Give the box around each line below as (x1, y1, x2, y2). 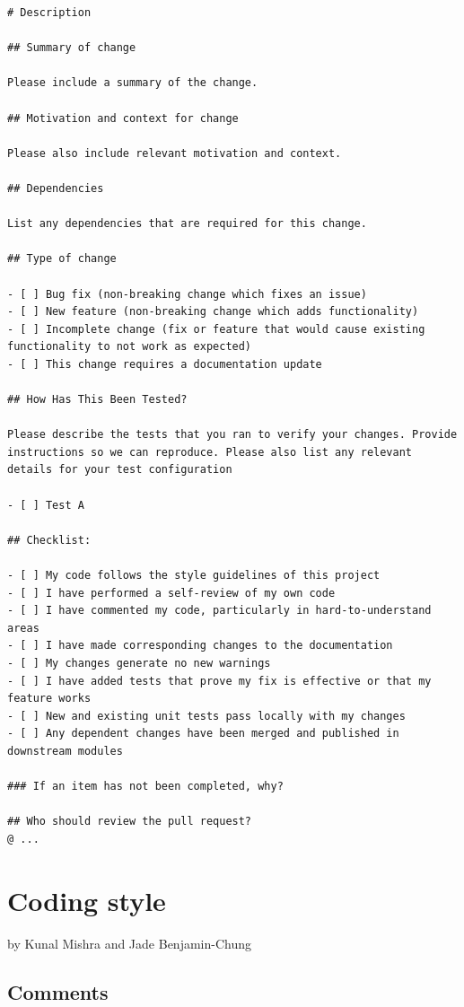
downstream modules (7, 744, 123, 757)
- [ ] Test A (7, 498, 84, 512)
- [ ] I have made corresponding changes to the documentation (7, 639, 393, 652)
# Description (7, 6, 92, 19)
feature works (7, 692, 92, 705)
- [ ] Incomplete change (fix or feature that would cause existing (7, 322, 425, 336)
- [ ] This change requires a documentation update (7, 357, 322, 371)
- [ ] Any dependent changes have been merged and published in (7, 727, 399, 740)
